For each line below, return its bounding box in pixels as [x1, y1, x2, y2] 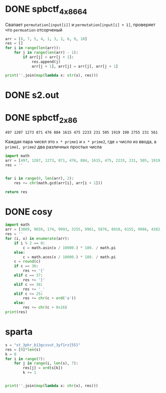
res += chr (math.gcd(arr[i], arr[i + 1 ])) [14, 180, 103, 186]
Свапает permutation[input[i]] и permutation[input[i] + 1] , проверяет [5, 21, 156, 28]
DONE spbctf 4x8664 [5, 3, 87, 16]
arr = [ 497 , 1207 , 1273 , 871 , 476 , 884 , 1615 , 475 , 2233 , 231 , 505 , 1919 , [5, 158, 163, 163]
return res [5, 189, 28, 195]
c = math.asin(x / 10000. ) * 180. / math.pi [23, 245, 116, 250]
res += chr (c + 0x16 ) [23, 305, 68, 310]
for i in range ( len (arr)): [5, 45, 61, 50]
